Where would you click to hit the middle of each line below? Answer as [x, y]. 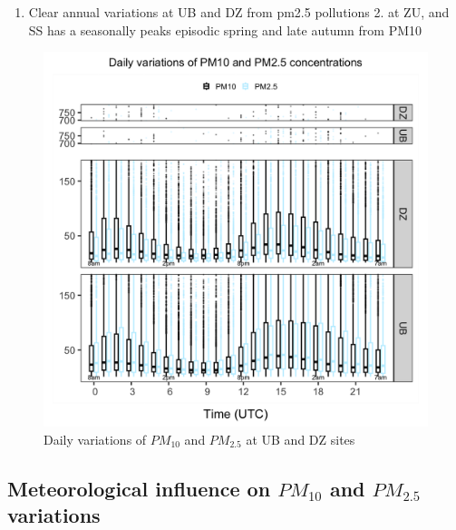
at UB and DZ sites [301, 440]
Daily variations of [95, 440]
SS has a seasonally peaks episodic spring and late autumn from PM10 [225, 29]
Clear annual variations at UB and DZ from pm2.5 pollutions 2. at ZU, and [239, 12]
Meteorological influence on [139, 488]
